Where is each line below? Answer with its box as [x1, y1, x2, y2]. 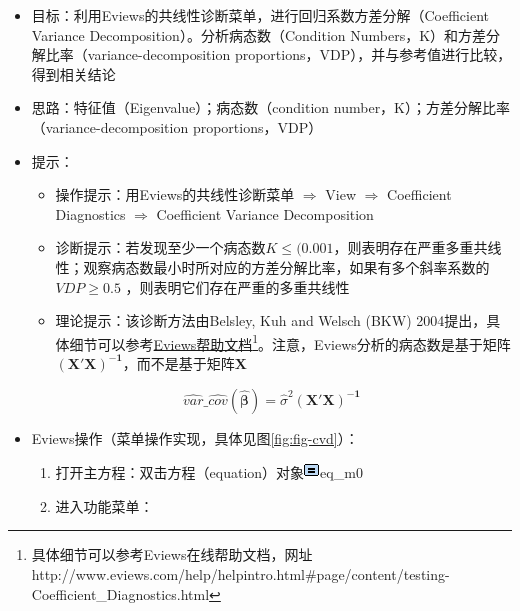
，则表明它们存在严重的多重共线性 [125, 276, 350, 297]
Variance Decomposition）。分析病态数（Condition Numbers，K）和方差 [31, 24, 487, 45]
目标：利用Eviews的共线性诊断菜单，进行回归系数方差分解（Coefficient [31, 5, 489, 25]
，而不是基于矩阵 [122, 352, 235, 373]
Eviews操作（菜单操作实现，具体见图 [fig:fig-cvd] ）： [31, 427, 359, 448]
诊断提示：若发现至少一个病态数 [55, 237, 266, 258]
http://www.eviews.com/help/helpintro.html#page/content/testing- [31, 563, 450, 584]
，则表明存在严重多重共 [333, 237, 488, 258]
